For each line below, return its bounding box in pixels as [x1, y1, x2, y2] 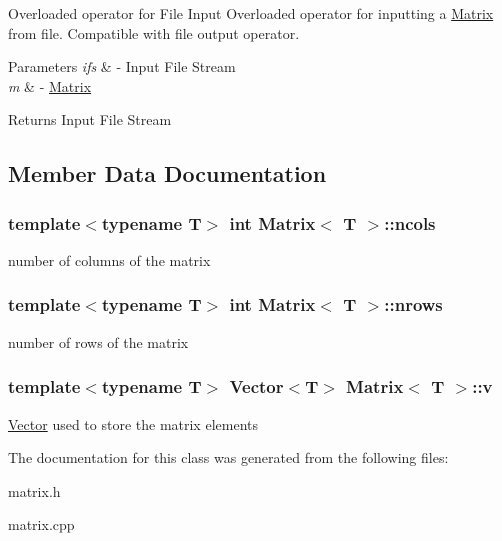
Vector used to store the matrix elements [8, 413, 258, 434]
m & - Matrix [8, 75, 92, 96]
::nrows [384, 292, 443, 317]
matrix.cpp [8, 514, 75, 535]
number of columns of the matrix [8, 249, 211, 270]
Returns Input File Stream [8, 109, 172, 130]
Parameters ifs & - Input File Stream [8, 56, 236, 77]
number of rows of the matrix [8, 331, 189, 352]
